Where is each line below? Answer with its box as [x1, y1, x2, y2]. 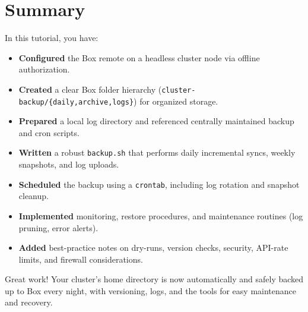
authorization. [18, 63, 70, 75]
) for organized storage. [134, 94, 218, 107]
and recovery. [5, 296, 53, 308]
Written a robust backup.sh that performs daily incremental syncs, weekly [18, 146, 296, 159]
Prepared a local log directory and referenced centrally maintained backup [18, 115, 294, 127]
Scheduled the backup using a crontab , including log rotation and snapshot [18, 178, 300, 190]
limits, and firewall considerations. [18, 253, 143, 265]
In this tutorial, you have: [5, 31, 99, 44]
